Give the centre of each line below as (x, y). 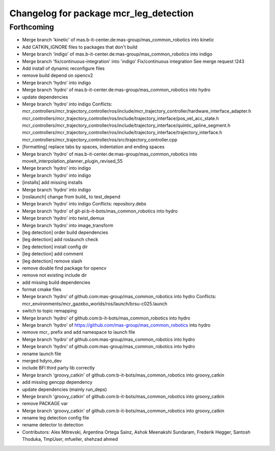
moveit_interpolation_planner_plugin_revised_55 (73, 161)
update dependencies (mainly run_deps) (64, 389)
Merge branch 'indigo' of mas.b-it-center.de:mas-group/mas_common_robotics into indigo (117, 54)
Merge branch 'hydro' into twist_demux (63, 218)
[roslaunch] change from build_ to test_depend (71, 197)
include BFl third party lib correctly (59, 368)
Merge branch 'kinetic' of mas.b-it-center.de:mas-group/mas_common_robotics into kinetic (118, 40)
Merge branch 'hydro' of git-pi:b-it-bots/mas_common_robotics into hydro (100, 211)
